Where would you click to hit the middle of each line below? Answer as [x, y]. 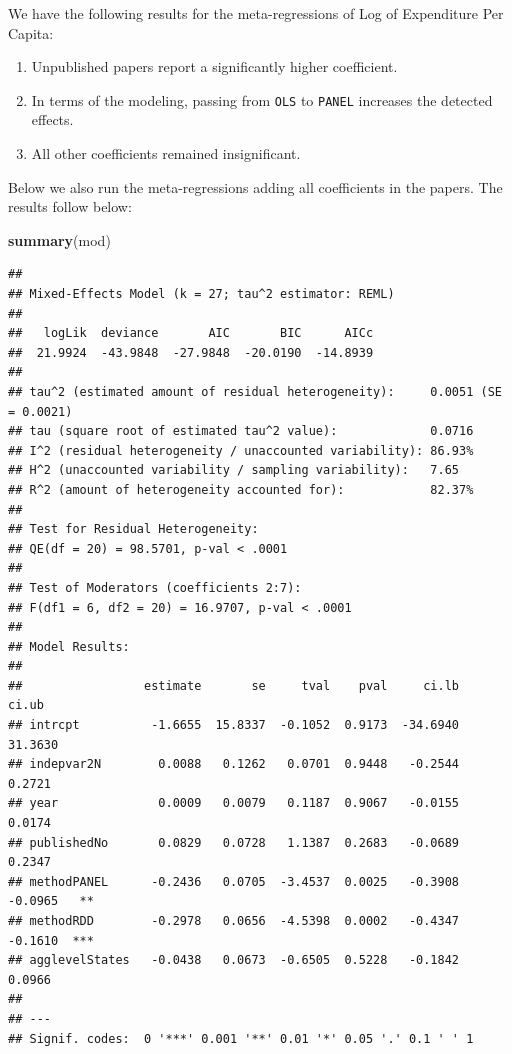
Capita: [31, 32]
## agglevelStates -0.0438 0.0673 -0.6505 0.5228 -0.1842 [234, 960]
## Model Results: [69, 646]
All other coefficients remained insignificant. [166, 153]
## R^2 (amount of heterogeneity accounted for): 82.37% [241, 489]
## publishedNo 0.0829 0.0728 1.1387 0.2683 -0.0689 [234, 842]
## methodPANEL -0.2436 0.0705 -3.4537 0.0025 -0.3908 [234, 881]
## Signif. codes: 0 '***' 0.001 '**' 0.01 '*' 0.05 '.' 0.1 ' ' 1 [241, 1038]
